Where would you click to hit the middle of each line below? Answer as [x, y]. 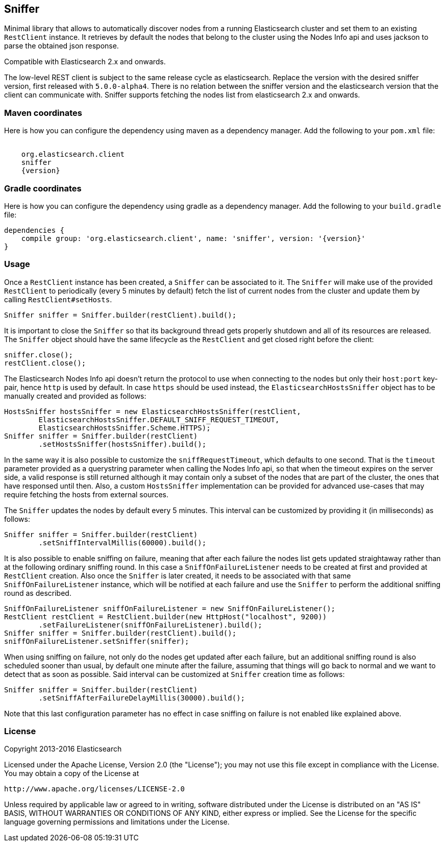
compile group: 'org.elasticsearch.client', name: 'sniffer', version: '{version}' [193, 238]
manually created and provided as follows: [75, 396]
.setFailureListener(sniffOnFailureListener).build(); [150, 625]
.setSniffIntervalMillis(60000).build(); [122, 542]
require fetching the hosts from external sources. [86, 494]
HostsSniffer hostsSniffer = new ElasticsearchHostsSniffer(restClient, [153, 411]
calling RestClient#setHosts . [58, 299]
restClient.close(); [45, 363]
